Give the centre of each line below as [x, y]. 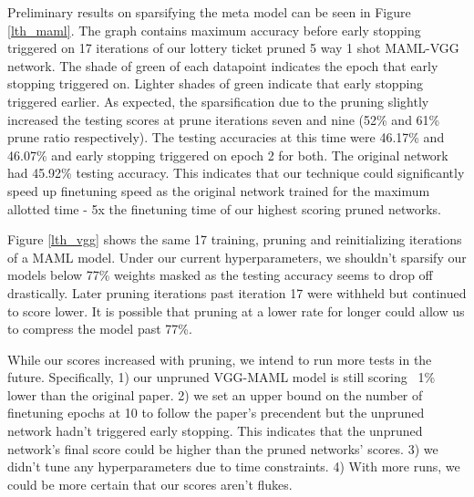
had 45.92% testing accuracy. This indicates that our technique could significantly [236, 173]
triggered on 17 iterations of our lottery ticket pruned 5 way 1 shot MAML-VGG [233, 48]
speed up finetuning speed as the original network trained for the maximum [219, 190]
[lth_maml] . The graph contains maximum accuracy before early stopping [214, 30]
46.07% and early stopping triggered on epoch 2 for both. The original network [228, 155]
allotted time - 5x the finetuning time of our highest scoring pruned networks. [225, 208]
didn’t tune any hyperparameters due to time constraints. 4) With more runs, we [234, 466]
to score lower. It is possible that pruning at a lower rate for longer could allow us [236, 311]
